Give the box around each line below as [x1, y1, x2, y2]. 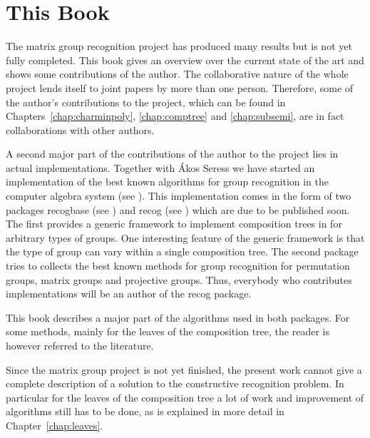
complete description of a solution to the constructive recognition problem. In [6, 376, 344, 391]
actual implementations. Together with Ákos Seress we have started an [6, 160, 315, 175]
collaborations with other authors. [6, 122, 155, 137]
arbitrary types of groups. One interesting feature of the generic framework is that [6, 230, 365, 245]
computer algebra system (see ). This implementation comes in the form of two [6, 188, 351, 203]
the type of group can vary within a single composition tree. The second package [6, 244, 359, 259]
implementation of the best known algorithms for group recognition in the [6, 174, 329, 189]
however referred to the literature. [6, 338, 154, 352]
